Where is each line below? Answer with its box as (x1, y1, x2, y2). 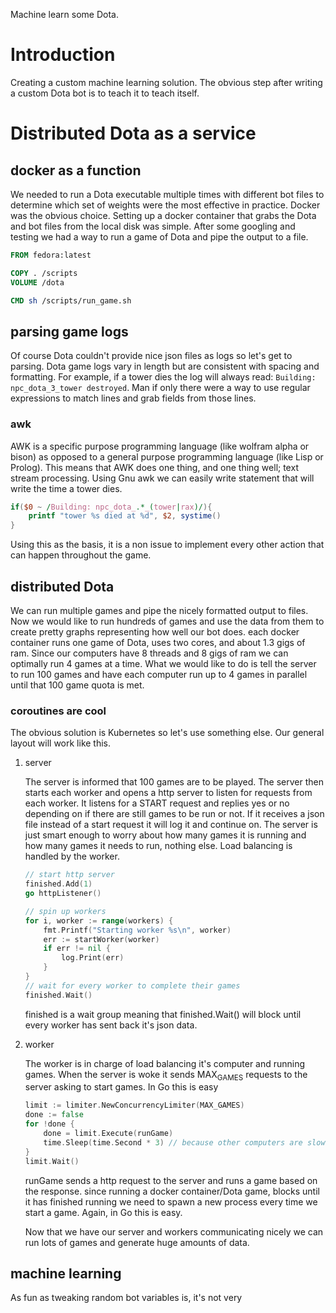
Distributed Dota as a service (10, 122, 257, 145)
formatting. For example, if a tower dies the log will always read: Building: (10, 371, 317, 383)
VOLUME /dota (10, 277, 65, 288)
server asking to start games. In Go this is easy (24, 1081, 219, 1093)
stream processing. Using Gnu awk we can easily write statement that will (10, 472, 315, 484)
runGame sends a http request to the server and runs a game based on (24, 1174, 318, 1186)
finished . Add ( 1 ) (24, 879, 93, 889)
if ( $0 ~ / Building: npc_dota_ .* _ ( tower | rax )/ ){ (10, 502, 213, 512)
